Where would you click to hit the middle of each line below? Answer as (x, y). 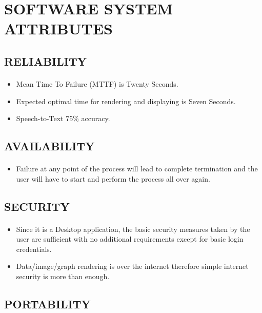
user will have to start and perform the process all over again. (113, 178)
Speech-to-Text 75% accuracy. (63, 118)
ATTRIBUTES (58, 28)
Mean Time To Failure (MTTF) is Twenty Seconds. (97, 83)
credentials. (34, 249)
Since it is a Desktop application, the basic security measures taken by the (133, 229)
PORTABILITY (47, 304)
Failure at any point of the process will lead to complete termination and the (137, 169)
